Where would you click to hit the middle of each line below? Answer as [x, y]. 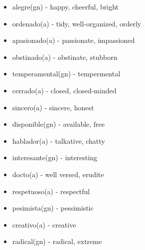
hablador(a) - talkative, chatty [59, 140]
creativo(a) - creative [44, 224]
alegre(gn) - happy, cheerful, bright [66, 6]
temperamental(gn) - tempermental [66, 74]
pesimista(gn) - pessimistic [53, 208]
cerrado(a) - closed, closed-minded [64, 90]
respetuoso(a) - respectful [51, 191]
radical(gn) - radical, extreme [57, 241]
